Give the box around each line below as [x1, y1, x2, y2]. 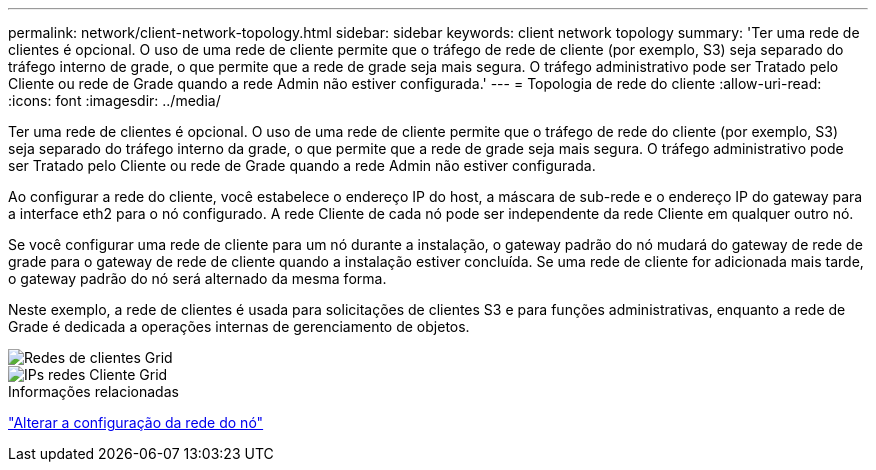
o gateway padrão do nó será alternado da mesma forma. [8, 270, 387, 287]
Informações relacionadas [8, 383, 179, 400]
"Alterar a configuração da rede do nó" [8, 414, 264, 431]
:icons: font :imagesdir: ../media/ [8, 92, 221, 109]
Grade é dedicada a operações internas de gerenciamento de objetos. [8, 318, 470, 335]
